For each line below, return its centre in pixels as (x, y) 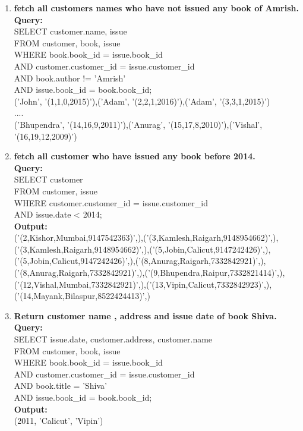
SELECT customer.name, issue (70, 31)
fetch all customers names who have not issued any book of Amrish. (156, 8)
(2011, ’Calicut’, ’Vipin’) (59, 421)
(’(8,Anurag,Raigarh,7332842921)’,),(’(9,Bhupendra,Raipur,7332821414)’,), (149, 273)
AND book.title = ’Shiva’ (60, 386)
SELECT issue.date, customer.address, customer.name (113, 339)
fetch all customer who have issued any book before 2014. (135, 156)
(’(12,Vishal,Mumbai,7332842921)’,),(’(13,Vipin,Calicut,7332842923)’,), (143, 284)
